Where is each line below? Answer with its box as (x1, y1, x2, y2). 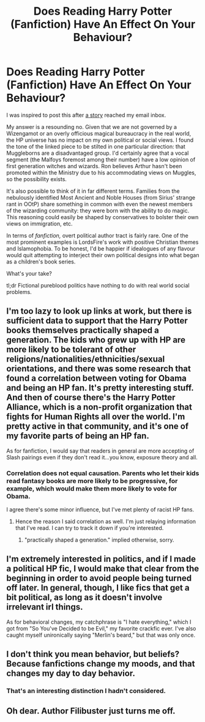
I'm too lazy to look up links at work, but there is (6, 306, 192, 317)
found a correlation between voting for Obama (6, 373, 187, 384)
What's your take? (6, 270, 52, 277)
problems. (6, 288, 32, 295)
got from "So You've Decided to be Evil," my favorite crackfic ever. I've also (6, 624, 196, 632)
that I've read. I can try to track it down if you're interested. (15, 524, 164, 532)
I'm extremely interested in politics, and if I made (6, 554, 196, 564)
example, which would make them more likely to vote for (6, 484, 177, 492)
